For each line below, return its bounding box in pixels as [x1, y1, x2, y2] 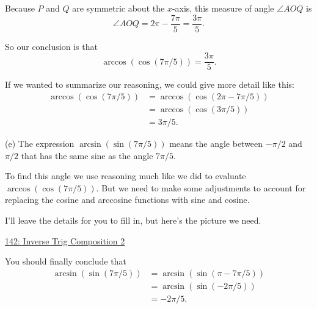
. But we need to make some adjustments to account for [96, 181, 306, 194]
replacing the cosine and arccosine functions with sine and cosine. [5, 193, 250, 206]
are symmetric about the [72, 2, 165, 14]
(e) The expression [5, 137, 75, 149]
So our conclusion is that [5, 40, 98, 52]
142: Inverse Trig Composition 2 [5, 234, 125, 247]
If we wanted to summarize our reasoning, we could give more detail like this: [5, 78, 294, 91]
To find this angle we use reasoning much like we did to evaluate [5, 169, 246, 182]
